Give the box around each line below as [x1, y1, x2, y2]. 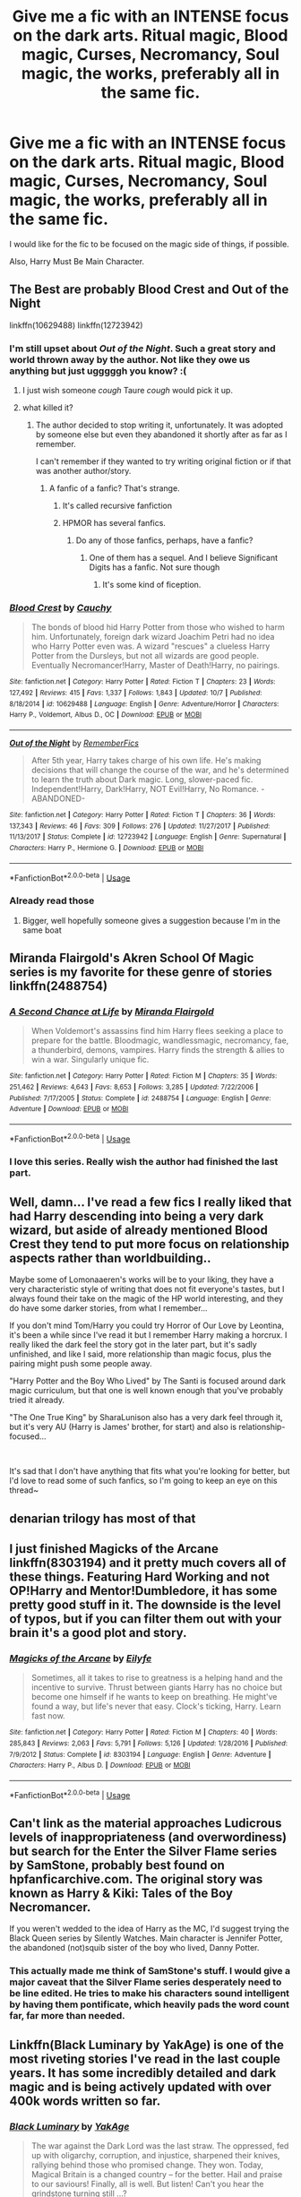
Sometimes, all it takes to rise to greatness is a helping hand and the [30, 1673, 284, 1684]
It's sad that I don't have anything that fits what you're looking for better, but [9, 1466, 290, 1477]
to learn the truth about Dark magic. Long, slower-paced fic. [30, 773, 254, 785]
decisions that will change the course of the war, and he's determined [30, 764, 289, 775]
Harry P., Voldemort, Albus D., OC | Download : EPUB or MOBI [9, 711, 202, 719]
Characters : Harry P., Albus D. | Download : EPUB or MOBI [9, 1761, 191, 1771]
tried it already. [9, 1395, 65, 1406]
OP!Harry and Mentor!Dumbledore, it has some [9, 1583, 278, 1598]
